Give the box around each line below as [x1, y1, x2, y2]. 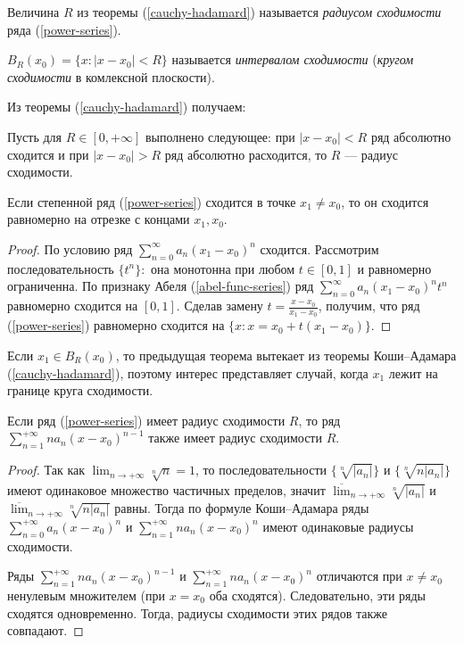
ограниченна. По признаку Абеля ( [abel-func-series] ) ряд [7, 277, 314, 295]
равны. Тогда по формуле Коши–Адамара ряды [114, 499, 369, 517]
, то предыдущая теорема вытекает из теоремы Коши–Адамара [115, 345, 457, 364]
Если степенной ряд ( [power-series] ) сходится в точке [7, 192, 296, 211]
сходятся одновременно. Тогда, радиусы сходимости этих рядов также [7, 603, 387, 622]
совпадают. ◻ [7, 621, 84, 640]
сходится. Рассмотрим [260, 239, 379, 258]
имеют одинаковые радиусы [262, 517, 414, 535]
